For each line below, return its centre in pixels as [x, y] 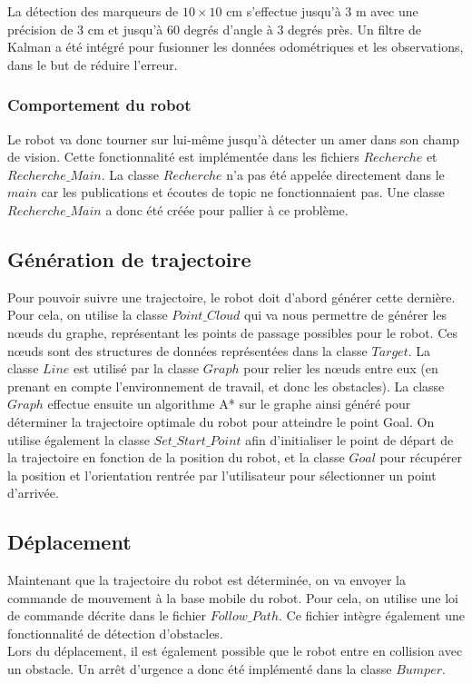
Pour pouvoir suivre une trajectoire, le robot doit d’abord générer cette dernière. [231, 297]
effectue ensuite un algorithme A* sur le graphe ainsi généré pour [229, 404]
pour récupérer [421, 457]
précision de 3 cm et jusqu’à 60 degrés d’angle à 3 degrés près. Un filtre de [214, 29]
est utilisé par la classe [137, 368]
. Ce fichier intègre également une [371, 615]
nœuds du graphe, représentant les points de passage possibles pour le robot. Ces [233, 332]
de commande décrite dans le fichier [107, 615]
